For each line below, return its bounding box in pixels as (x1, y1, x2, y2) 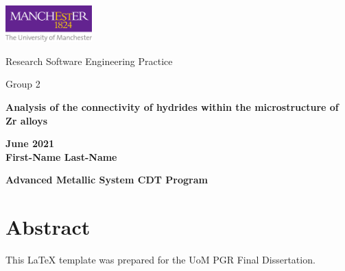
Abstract (5, 213, 91, 241)
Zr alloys (5, 113, 48, 127)
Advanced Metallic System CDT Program (5, 172, 208, 187)
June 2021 (5, 136, 55, 151)
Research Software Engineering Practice (5, 53, 173, 68)
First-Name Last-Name (5, 149, 117, 164)
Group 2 (5, 77, 40, 91)
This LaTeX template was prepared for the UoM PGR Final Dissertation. (5, 253, 316, 267)
